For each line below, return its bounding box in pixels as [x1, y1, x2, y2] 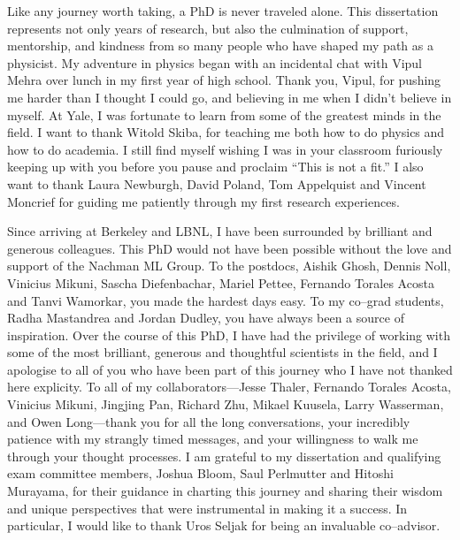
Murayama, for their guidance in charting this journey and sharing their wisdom [7, 482, 443, 500]
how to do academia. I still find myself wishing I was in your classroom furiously [7, 140, 443, 158]
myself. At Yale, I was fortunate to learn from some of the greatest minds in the [7, 105, 441, 124]
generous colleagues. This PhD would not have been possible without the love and [7, 239, 452, 257]
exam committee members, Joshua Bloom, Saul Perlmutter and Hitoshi [7, 464, 394, 483]
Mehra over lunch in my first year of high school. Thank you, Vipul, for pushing [7, 71, 441, 89]
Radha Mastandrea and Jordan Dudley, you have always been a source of [7, 308, 404, 327]
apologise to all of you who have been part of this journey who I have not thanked [7, 360, 453, 378]
